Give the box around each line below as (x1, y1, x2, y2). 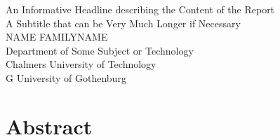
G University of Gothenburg (6, 70, 126, 85)
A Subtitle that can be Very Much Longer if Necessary (6, 15, 241, 30)
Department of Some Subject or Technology (6, 43, 194, 57)
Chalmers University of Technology (6, 57, 156, 71)
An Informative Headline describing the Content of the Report (6, 2, 275, 16)
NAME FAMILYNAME (6, 29, 108, 44)
